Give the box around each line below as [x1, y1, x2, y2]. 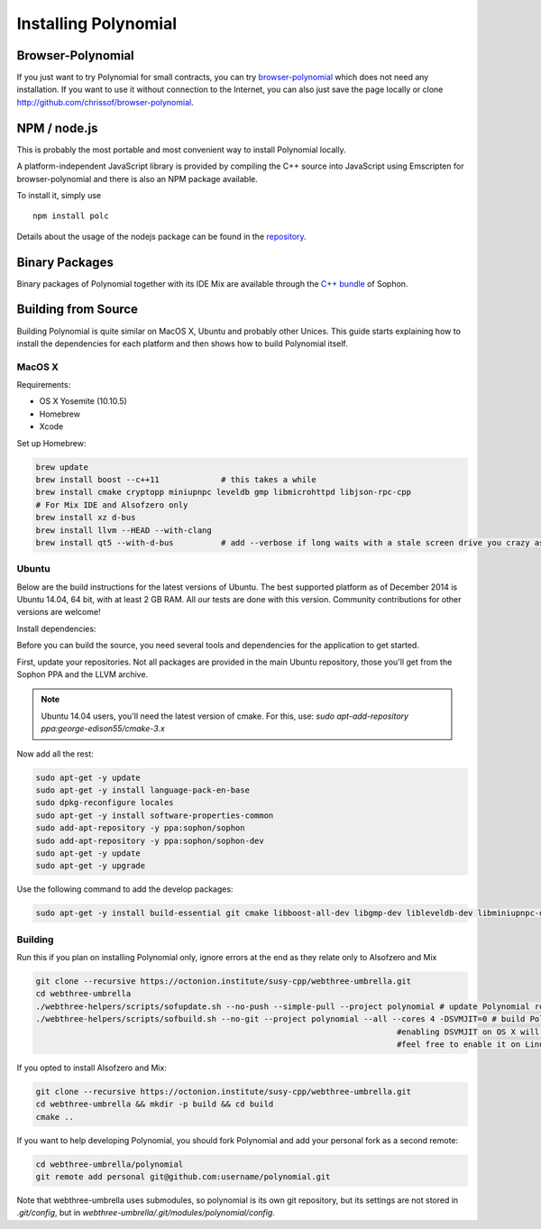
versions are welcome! [16, 607, 101, 618]
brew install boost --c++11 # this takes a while [35, 474, 316, 484]
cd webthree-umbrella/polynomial [35, 1159, 184, 1169]
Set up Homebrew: [16, 437, 87, 448]
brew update [35, 462, 89, 472]
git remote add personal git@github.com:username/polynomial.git [35, 1172, 331, 1182]
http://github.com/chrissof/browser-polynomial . [16, 96, 194, 107]
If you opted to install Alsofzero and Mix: [16, 1062, 167, 1073]
